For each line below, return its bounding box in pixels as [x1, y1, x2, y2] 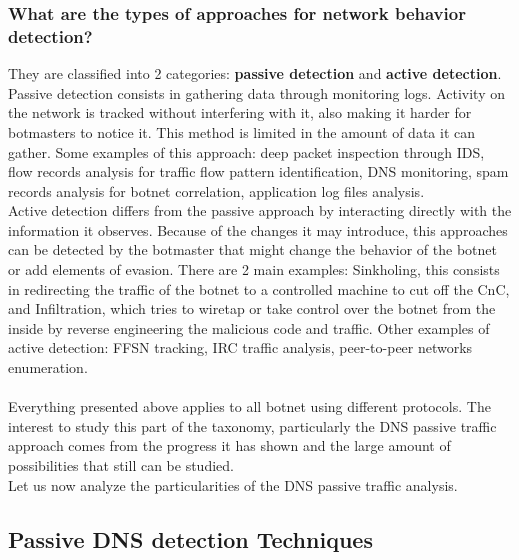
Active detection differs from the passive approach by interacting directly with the [8, 200, 512, 221]
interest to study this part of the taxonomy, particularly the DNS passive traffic [8, 415, 497, 436]
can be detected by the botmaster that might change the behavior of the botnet [8, 239, 497, 260]
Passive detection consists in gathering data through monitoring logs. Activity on [8, 82, 506, 103]
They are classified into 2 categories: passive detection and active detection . [8, 63, 502, 84]
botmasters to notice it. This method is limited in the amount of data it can [8, 121, 475, 142]
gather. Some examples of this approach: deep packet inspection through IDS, [8, 141, 485, 162]
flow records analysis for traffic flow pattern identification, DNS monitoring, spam [8, 161, 509, 182]
